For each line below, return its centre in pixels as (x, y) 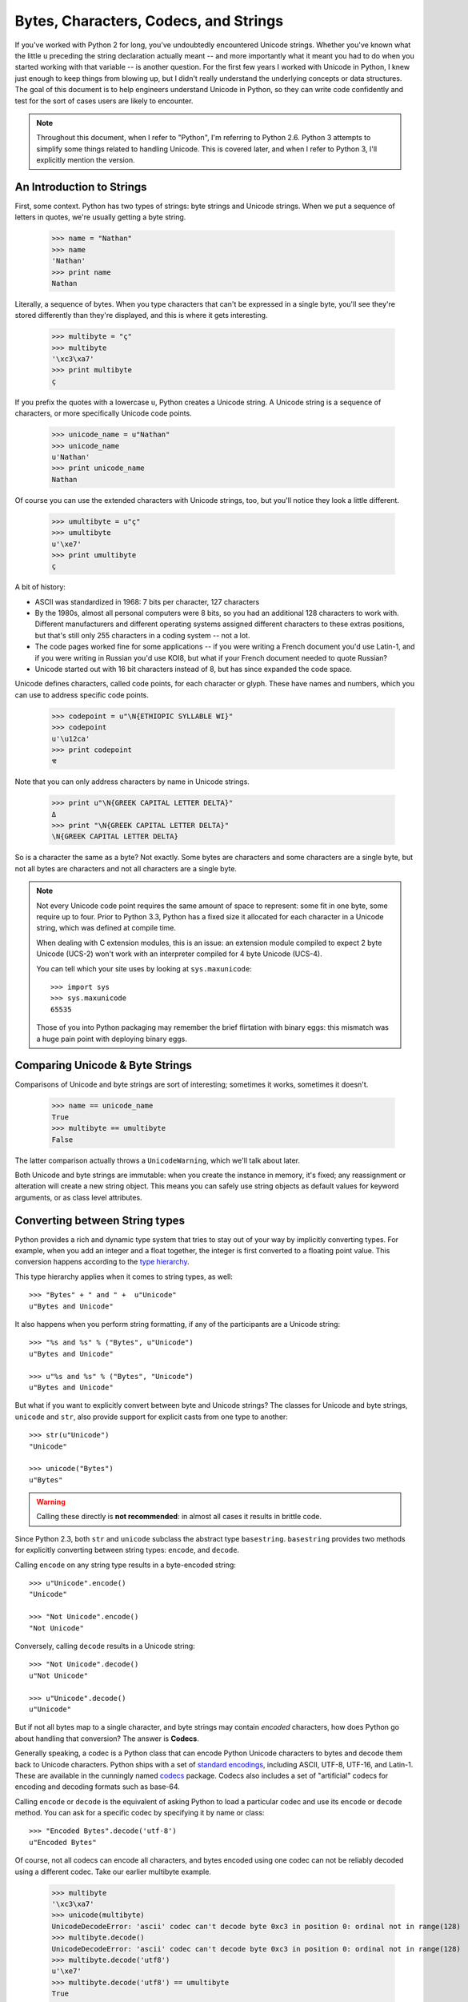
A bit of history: (40, 587)
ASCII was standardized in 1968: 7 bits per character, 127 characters (147, 601)
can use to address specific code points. (82, 695)
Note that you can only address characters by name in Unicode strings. (132, 782)
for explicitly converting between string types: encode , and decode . (127, 1550)
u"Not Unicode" (59, 1675)
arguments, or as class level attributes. (79, 1197)
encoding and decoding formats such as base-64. (97, 1787)
